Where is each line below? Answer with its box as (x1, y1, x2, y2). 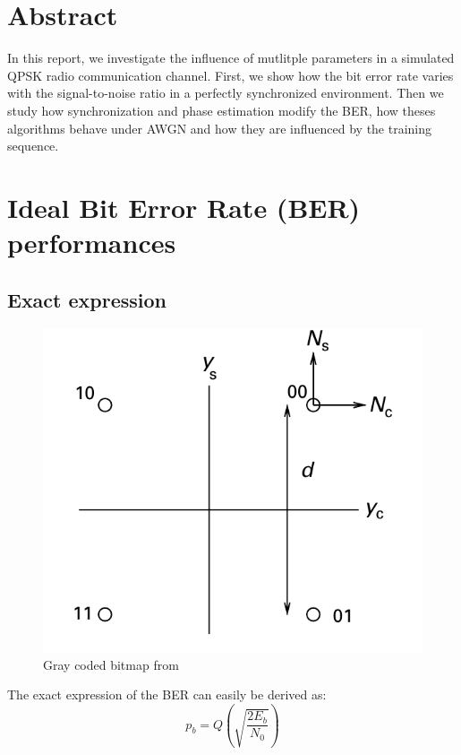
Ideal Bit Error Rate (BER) (7, 188, 361, 225)
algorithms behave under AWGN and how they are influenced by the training (7, 118, 432, 137)
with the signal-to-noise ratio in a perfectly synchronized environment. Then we (7, 83, 444, 102)
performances (7, 224, 176, 261)
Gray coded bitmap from (43, 655, 179, 673)
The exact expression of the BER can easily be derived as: (7, 685, 327, 704)
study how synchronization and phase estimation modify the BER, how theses (7, 100, 436, 119)
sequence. (7, 136, 59, 155)
